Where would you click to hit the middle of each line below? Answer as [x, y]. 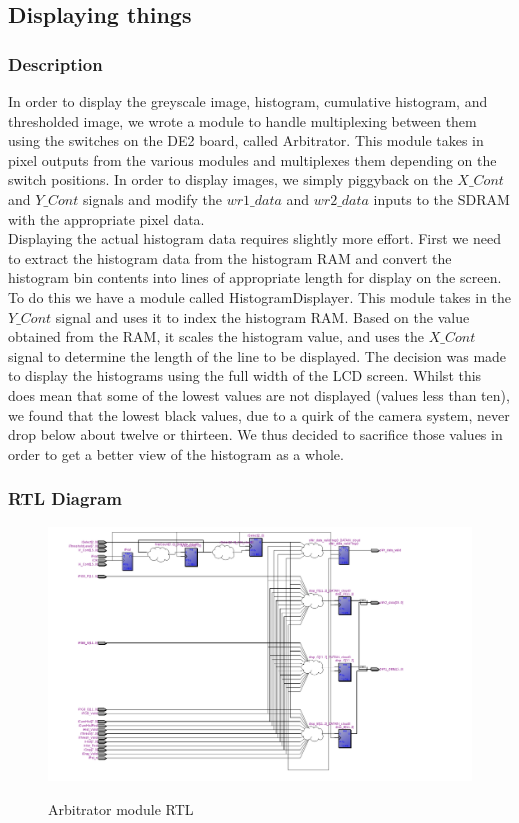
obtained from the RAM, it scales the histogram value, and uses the [216, 336]
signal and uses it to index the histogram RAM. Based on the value [262, 316]
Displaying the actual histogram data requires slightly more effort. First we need [254, 238]
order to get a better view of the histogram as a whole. [176, 453]
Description [55, 63]
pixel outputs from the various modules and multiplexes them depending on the [252, 159]
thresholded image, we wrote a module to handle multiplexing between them [242, 120]
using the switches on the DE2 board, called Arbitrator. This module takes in [246, 140]
